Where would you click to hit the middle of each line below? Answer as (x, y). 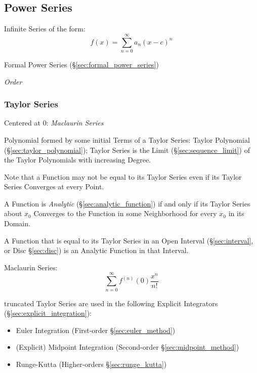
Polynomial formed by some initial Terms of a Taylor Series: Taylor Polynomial (127, 139)
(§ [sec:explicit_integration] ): (48, 313)
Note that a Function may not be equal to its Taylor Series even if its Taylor (123, 176)
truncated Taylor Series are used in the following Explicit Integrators (111, 303)
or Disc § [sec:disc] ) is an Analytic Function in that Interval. (96, 250)
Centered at (22, 123)
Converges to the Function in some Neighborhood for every (125, 213)
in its (236, 213)
